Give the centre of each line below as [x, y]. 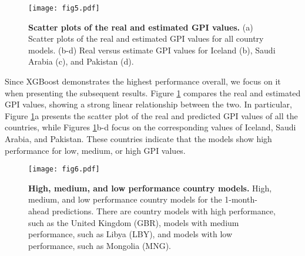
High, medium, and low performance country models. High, [150, 188]
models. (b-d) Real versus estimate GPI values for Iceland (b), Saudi [152, 50]
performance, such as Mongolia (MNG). [100, 245]
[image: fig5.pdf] [64, 8]
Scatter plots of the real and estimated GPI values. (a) [141, 27]
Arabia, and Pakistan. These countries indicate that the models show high [138, 139]
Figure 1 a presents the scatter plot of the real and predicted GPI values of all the [151, 115]
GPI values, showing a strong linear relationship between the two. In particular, [148, 104]
